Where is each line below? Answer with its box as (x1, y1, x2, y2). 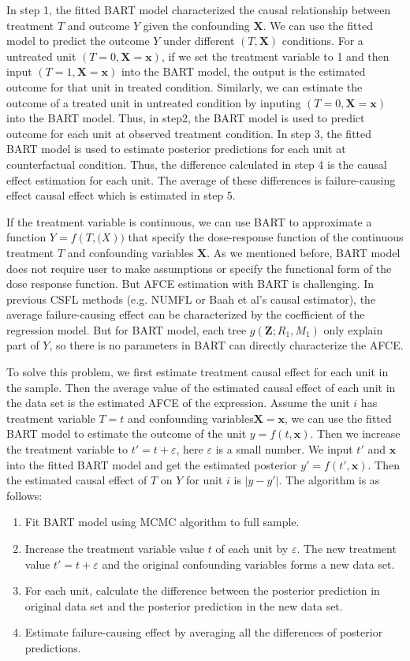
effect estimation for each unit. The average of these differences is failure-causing (6, 171, 396, 188)
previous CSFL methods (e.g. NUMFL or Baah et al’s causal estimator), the (6, 290, 376, 307)
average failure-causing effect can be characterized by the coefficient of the (6, 306, 365, 323)
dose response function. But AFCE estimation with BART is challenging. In (6, 275, 375, 292)
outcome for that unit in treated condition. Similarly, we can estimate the (6, 78, 363, 95)
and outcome (67, 17, 130, 33)
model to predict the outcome (6, 32, 150, 49)
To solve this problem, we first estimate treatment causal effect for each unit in (6, 364, 389, 380)
